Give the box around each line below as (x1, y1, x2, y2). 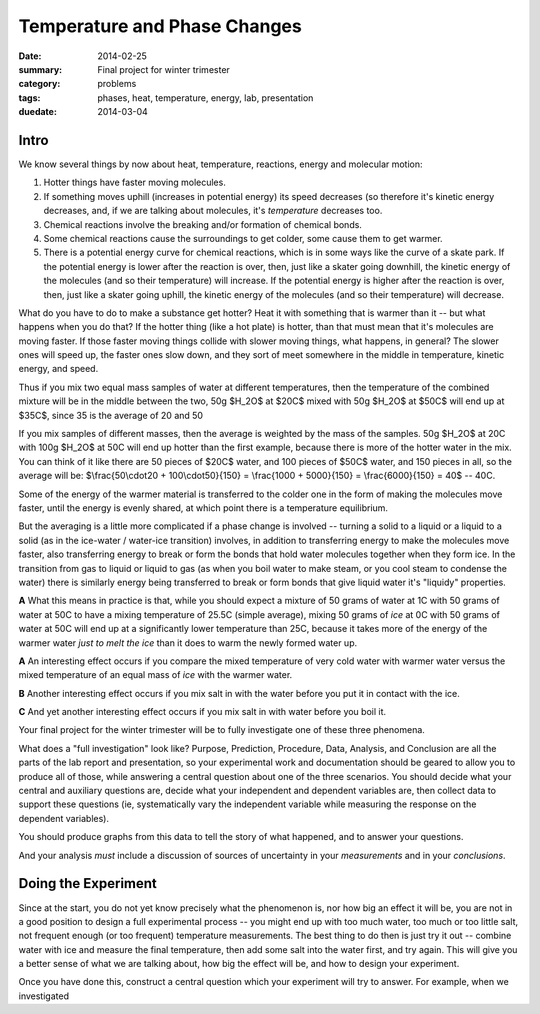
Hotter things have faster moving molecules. (43, 176, 227, 189)
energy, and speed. (18, 363, 99, 375)
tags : (18, 91, 41, 104)
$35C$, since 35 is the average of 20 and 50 (18, 409, 204, 421)
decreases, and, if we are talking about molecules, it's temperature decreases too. (43, 205, 383, 217)
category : (18, 78, 61, 90)
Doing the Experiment (18, 875, 157, 892)
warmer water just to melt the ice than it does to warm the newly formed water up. (18, 636, 358, 649)
